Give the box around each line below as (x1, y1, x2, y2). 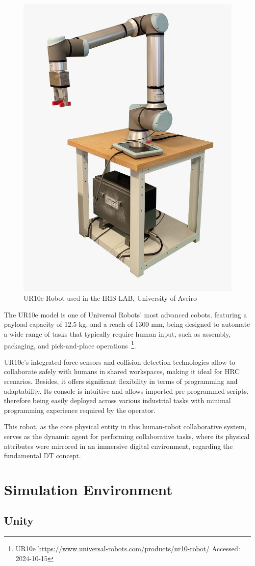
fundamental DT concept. (4, 450, 81, 461)
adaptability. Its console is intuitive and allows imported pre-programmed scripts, (4, 385, 249, 396)
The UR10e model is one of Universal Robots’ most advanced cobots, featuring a (4, 309, 247, 319)
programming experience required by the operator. (4, 405, 156, 415)
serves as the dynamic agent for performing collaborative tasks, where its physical (4, 431, 250, 441)
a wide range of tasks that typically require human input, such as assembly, (4, 328, 231, 339)
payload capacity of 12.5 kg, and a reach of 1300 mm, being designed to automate (4, 319, 250, 329)
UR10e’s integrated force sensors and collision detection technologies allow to (4, 356, 235, 367)
